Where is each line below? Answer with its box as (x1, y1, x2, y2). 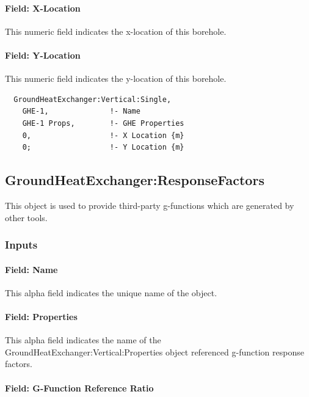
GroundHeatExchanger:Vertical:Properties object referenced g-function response (5, 345, 304, 358)
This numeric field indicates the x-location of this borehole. (5, 24, 227, 37)
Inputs (5, 237, 38, 252)
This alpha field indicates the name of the (5, 333, 161, 346)
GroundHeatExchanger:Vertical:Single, (13, 95, 172, 104)
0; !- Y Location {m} (22, 143, 184, 152)
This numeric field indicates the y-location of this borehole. (5, 72, 227, 85)
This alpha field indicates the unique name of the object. (5, 286, 217, 299)
